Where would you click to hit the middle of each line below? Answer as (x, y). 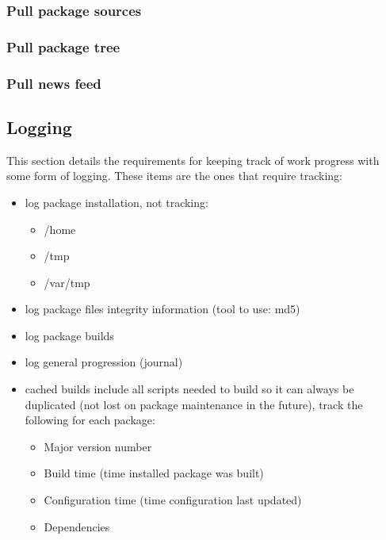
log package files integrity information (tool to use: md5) (162, 309)
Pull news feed (54, 83)
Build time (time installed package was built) (154, 473)
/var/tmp (67, 282)
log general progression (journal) (104, 362)
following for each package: (90, 420)
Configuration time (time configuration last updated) (173, 500)
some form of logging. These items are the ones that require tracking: (174, 176)
